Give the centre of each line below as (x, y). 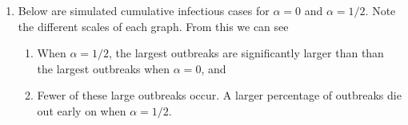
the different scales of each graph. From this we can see (153, 26)
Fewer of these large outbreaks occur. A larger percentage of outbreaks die (219, 95)
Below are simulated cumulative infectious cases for (144, 10)
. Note (380, 10)
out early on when (82, 110)
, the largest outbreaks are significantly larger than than (246, 53)
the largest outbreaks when (104, 68)
